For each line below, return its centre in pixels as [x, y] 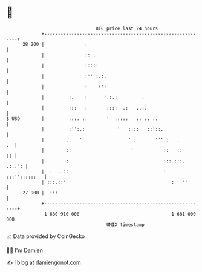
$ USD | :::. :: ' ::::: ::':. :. [82, 118]
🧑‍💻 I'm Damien [25, 250]
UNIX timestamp [125, 224]
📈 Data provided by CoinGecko [46, 236]
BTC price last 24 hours [127, 28]
